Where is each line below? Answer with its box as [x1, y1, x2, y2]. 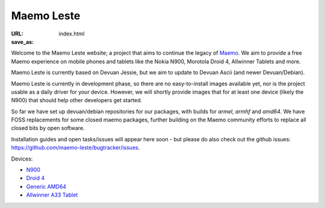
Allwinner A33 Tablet [26, 191, 78, 198]
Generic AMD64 [26, 183, 66, 190]
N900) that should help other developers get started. [11, 97, 143, 104]
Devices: [11, 155, 33, 162]
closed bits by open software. [11, 124, 85, 132]
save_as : [11, 38, 34, 45]
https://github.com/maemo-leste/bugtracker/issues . [11, 144, 140, 151]
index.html [58, 30, 85, 37]
